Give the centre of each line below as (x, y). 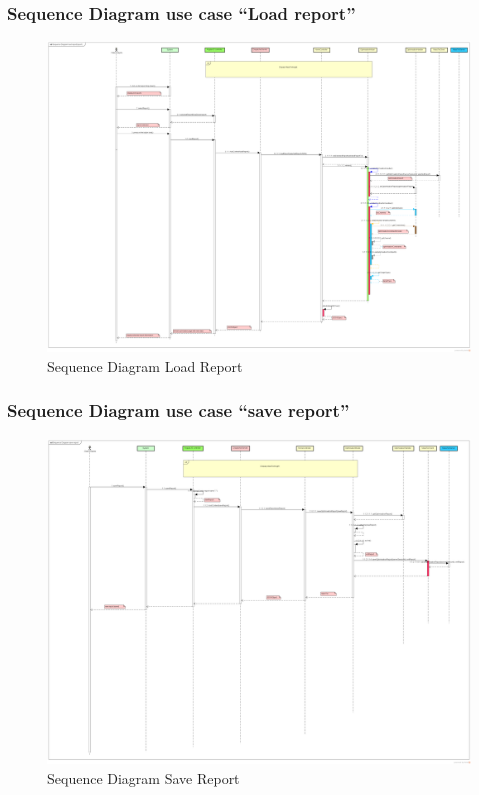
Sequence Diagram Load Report (145, 365)
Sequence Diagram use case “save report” (178, 410)
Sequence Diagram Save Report (143, 777)
